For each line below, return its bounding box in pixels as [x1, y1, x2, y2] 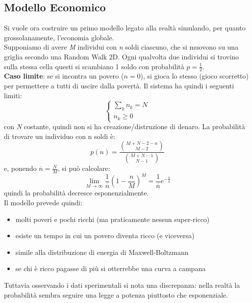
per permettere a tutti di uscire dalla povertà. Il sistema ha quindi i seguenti [4, 81, 234, 90]
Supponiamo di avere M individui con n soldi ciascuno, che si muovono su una [4, 42, 239, 52]
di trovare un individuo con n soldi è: [4, 131, 115, 141]
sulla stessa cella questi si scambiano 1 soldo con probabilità [4, 61, 184, 71]
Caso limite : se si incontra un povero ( [4, 71, 124, 81]
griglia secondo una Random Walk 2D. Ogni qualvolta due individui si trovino [4, 51, 239, 61]
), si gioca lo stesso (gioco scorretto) [140, 71, 249, 81]
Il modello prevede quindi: [4, 197, 82, 207]
